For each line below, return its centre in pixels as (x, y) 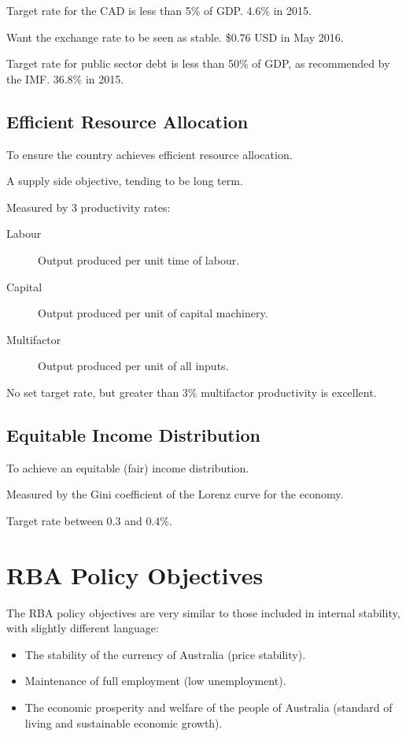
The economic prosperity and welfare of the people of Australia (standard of (209, 707)
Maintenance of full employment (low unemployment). (155, 681)
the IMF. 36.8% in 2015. (65, 78)
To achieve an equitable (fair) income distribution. (128, 467)
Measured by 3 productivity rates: (89, 207)
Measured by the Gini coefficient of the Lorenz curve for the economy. (175, 494)
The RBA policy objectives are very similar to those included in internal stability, (203, 612)
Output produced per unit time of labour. (139, 259)
